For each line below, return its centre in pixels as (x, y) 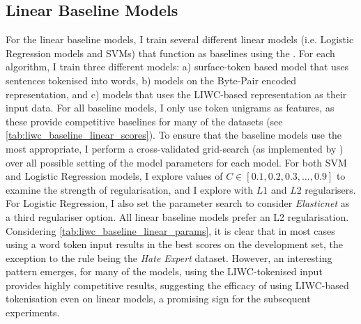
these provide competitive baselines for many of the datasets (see (144, 121)
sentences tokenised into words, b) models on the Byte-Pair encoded (151, 80)
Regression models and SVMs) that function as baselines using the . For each (170, 53)
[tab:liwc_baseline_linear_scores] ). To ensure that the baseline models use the (174, 135)
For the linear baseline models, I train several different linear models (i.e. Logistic (180, 39)
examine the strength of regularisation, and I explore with (129, 189)
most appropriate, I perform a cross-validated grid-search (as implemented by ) (175, 148)
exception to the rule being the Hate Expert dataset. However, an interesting (169, 257)
